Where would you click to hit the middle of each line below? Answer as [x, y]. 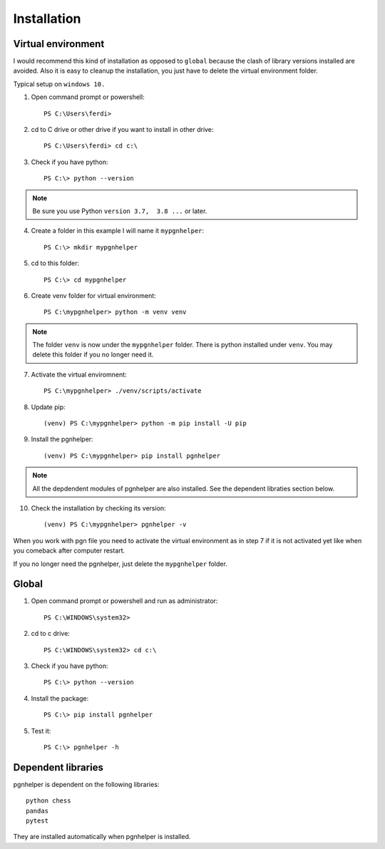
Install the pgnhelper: [62, 439]
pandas [37, 811]
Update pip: [48, 407]
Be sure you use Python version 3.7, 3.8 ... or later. [120, 211]
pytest [37, 821]
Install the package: [60, 698]
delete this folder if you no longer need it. [93, 355]
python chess [48, 801]
